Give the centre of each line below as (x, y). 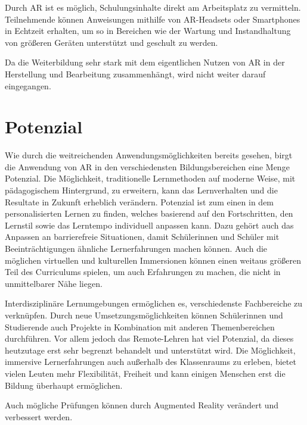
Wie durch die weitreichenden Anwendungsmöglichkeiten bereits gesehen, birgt (149, 155)
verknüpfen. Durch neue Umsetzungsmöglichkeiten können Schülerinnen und (144, 315)
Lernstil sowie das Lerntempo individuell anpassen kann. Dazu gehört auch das (149, 225)
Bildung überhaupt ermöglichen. (64, 385)
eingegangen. (28, 85)
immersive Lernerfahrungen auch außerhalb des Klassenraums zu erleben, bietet (151, 362)
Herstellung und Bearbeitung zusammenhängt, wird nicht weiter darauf (135, 74)
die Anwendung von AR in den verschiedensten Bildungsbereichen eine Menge (147, 166)
